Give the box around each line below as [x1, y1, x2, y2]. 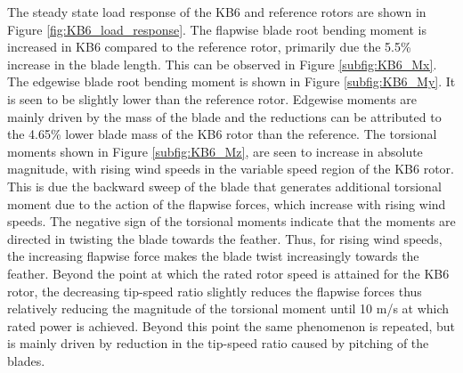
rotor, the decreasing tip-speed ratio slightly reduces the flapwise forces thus [7, 281, 422, 300]
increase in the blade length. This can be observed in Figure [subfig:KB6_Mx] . [7, 54, 437, 73]
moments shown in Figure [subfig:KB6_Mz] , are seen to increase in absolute [7, 142, 423, 160]
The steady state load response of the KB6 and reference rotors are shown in [7, 3, 426, 20]
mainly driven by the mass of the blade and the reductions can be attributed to [7, 107, 442, 126]
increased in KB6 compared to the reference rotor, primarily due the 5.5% [7, 37, 411, 56]
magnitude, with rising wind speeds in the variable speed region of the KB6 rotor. [7, 159, 454, 178]
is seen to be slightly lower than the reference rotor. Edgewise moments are [7, 89, 418, 108]
